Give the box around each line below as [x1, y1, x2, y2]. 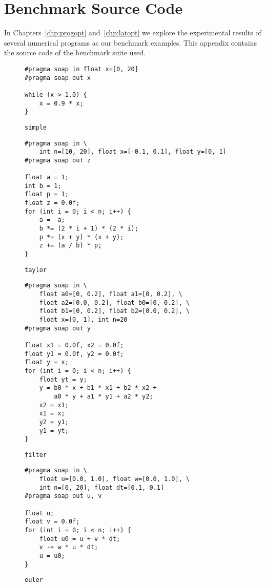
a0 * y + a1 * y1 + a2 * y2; [54, 392, 153, 400]
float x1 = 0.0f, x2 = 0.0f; [25, 341, 124, 349]
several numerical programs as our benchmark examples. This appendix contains [4, 37, 257, 48]
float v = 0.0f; [25, 518, 80, 526]
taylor [25, 266, 47, 274]
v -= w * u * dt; [39, 543, 98, 551]
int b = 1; [25, 182, 62, 190]
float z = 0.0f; [25, 199, 80, 207]
